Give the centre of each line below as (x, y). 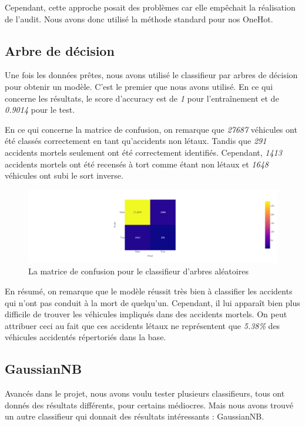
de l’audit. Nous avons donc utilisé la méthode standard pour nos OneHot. (139, 19)
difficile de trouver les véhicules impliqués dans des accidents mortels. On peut (146, 314)
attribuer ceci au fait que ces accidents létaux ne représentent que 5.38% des (143, 325)
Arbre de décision (60, 50)
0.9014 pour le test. (40, 110)
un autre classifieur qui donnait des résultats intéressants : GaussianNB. (135, 416)
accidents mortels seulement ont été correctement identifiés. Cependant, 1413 (143, 152)
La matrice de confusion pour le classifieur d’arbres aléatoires (138, 271)
